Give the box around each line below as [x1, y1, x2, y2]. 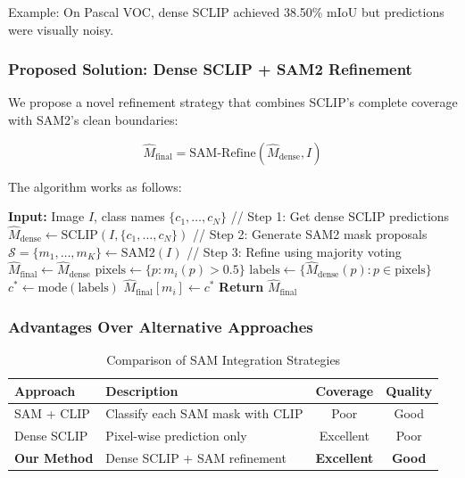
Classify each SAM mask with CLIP [105, 404, 303, 423]
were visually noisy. [8, 20, 114, 38]
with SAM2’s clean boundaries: [8, 111, 179, 128]
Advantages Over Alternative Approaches [8, 315, 313, 337]
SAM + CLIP [14, 404, 90, 423]
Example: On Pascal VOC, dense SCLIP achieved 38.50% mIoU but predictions [8, 3, 444, 21]
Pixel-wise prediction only [105, 426, 247, 445]
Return [219, 277, 264, 296]
